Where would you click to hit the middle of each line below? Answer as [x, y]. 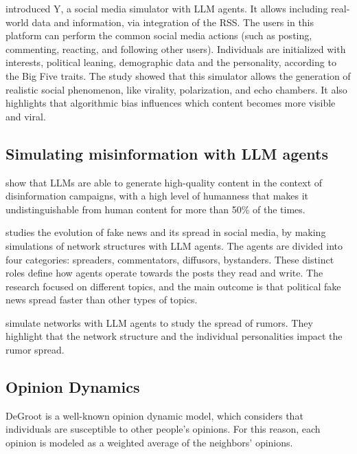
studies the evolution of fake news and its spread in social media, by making [166, 232]
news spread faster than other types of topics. [102, 300]
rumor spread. [35, 350]
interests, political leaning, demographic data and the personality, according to [171, 62]
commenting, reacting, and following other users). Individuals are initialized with [176, 48]
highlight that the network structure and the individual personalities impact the [174, 336]
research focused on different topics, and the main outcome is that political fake [173, 286]
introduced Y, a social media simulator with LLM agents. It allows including [167, 8]
